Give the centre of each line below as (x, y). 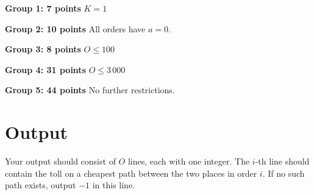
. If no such (284, 173)
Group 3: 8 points (43, 49)
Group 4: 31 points (45, 69)
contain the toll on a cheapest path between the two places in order (131, 173)
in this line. (114, 185)
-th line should (282, 161)
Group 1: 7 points (43, 8)
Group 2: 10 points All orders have (75, 28)
